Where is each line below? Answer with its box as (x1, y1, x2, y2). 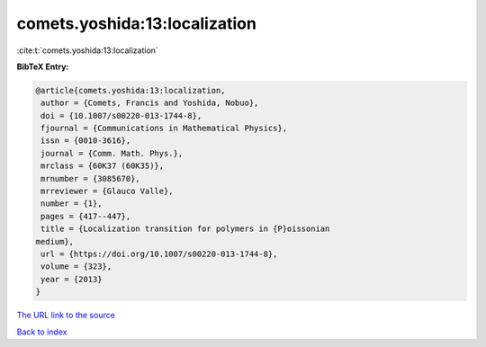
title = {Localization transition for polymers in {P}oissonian (40, 224, 330, 234)
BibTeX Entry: (16, 61, 69, 72)
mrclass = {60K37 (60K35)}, (40, 161, 165, 171)
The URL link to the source (16, 310, 116, 321)
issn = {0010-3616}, (40, 136, 131, 146)
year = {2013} (40, 274, 103, 284)
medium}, (35, 236, 75, 246)
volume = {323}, (40, 262, 112, 271)
